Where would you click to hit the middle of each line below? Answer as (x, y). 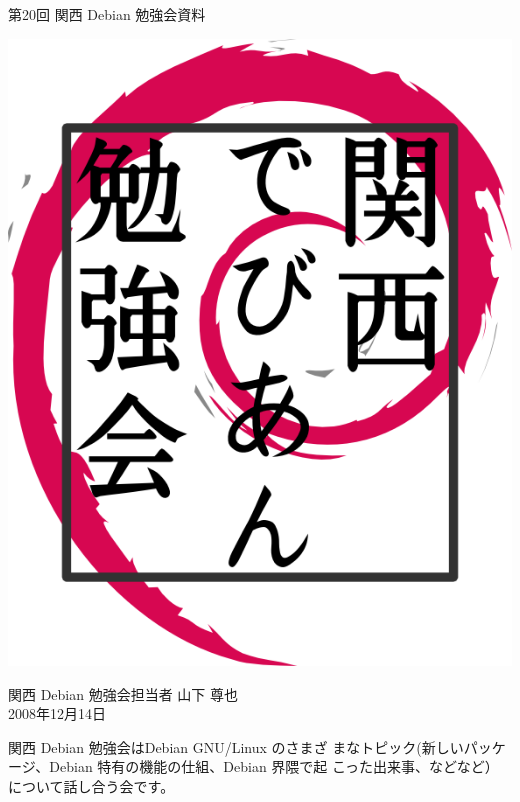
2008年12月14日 (57, 713)
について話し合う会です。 (91, 785)
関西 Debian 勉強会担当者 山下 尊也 (123, 693)
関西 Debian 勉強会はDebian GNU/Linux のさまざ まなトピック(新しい (236, 746)
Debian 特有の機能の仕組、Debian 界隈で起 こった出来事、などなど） (274, 766)
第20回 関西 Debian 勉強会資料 (107, 14)
